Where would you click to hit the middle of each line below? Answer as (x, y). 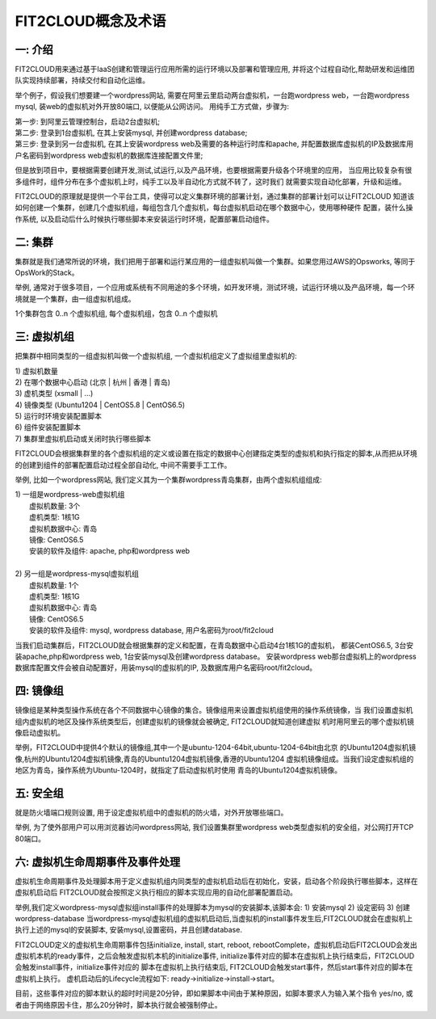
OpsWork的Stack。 (47, 273)
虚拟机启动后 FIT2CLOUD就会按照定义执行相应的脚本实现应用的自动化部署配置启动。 (156, 892)
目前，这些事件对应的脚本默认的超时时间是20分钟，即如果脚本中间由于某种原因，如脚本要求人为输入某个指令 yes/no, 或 (214, 993)
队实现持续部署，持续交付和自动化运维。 (82, 80)
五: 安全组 (39, 793)
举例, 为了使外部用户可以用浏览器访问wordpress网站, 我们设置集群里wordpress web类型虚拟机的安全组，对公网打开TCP (214, 827)
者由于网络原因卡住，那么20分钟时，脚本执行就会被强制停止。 (118, 1004)
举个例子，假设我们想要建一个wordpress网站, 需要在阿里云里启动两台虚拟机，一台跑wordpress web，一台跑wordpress (212, 95)
